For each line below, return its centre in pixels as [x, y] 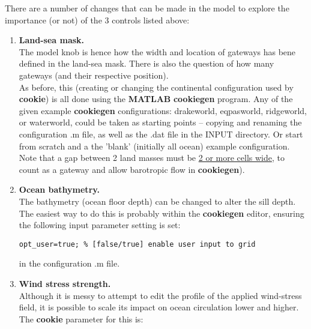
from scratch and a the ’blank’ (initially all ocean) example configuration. [154, 146]
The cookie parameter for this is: [81, 318]
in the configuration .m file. [69, 263]
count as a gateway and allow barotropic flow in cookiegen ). [132, 169]
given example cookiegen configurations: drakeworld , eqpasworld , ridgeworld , [163, 110]
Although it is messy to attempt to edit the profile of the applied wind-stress [160, 295]
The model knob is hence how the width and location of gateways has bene [157, 51]
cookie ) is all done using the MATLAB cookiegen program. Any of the [156, 99]
